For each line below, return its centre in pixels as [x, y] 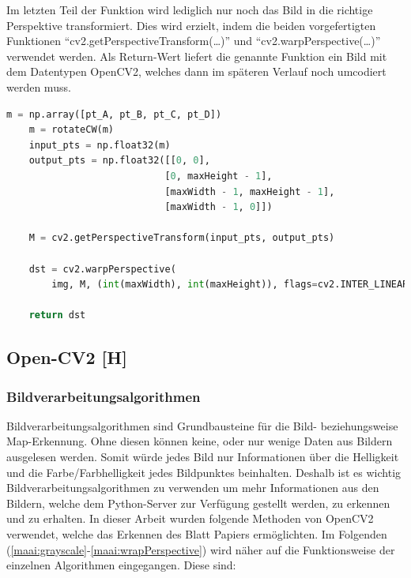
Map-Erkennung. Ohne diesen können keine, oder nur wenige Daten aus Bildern [200, 441]
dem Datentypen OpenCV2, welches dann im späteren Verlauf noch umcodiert [196, 71]
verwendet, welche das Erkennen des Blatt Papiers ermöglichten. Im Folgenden [197, 534]
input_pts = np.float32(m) [100, 145]
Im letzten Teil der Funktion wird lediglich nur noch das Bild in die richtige [190, 9]
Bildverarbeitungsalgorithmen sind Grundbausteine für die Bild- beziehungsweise [202, 425]
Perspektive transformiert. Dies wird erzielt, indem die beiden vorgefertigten [191, 25]
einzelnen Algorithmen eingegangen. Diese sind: [121, 565]
